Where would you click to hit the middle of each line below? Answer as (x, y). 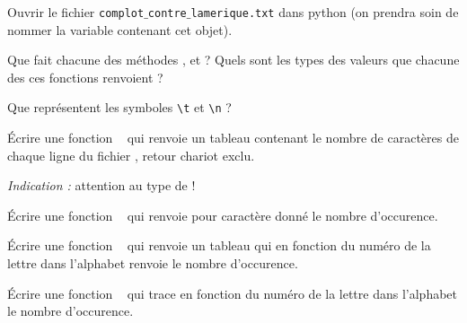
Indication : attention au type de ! (101, 185)
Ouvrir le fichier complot (76, 12)
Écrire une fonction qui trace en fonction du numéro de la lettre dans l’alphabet (233, 293)
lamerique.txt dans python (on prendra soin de (325, 12)
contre (167, 13)
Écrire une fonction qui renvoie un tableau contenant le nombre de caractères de (233, 138)
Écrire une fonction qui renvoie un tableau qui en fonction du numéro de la (219, 245)
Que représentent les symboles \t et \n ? (119, 107)
